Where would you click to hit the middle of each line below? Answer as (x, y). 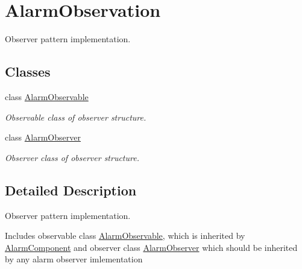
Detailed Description (71, 190)
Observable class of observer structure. (76, 117)
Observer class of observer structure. (72, 157)
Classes (28, 71)
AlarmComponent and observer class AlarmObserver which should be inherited (151, 247)
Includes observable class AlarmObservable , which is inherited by (125, 236)
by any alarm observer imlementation (74, 259)
